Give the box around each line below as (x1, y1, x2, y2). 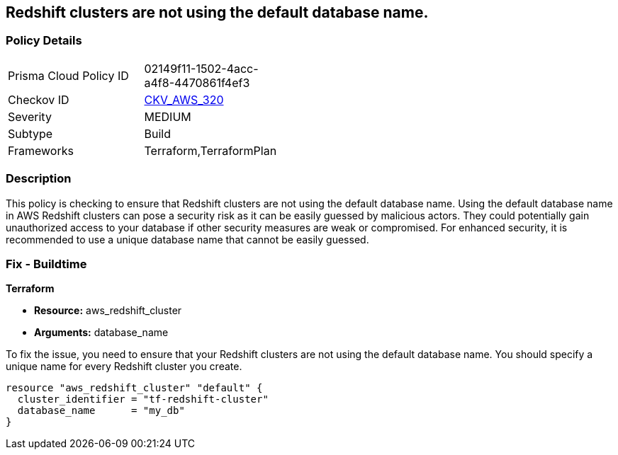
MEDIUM (144, 109, 191, 124)
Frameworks (8, 143, 74, 158)
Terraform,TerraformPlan (144, 143, 277, 158)
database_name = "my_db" (17, 405, 185, 417)
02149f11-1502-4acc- (144, 61, 259, 76)
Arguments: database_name (34, 326, 169, 339)
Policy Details (6, 33, 82, 48)
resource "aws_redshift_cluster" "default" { (6, 382, 263, 394)
